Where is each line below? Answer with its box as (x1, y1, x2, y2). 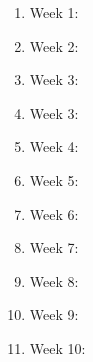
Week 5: (29, 169, 79, 190)
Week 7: (29, 237, 79, 258)
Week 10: (29, 337, 86, 358)
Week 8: (29, 270, 79, 291)
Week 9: (29, 304, 79, 325)
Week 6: (29, 203, 79, 224)
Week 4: (29, 136, 79, 157)
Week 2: (29, 35, 79, 56)
